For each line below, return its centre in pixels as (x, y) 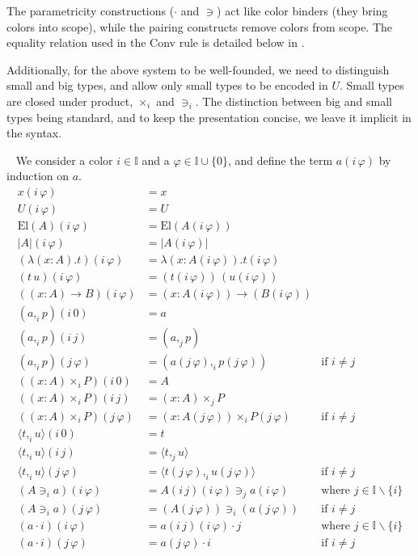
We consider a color (64, 160)
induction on (38, 176)
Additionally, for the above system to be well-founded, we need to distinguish (198, 69)
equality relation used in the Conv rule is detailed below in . (156, 42)
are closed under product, (70, 101)
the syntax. (34, 133)
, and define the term (280, 160)
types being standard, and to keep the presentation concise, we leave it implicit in (209, 117)
